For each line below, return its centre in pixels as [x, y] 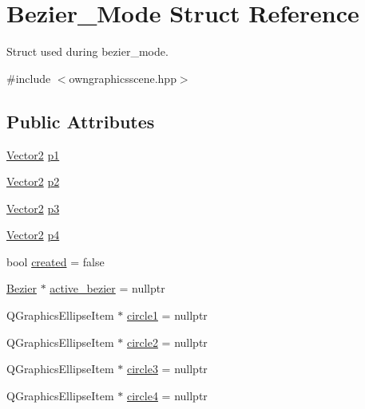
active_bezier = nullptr [107, 288]
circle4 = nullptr [167, 395]
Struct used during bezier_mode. [87, 51]
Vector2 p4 [33, 235]
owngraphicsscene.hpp [123, 78]
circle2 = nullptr [167, 342]
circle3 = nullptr [167, 369]
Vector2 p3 [33, 208]
